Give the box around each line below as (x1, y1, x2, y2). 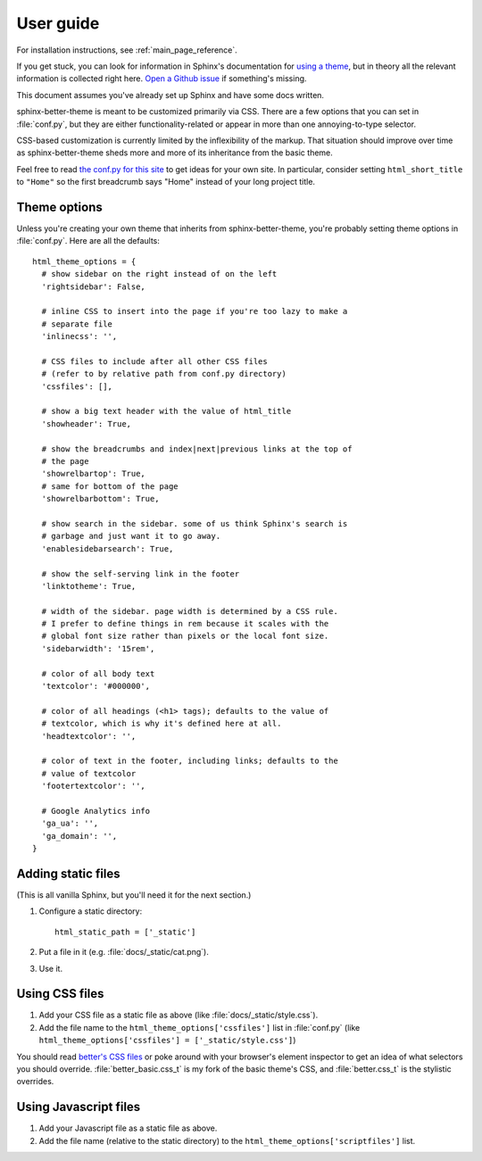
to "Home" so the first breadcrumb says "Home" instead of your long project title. (16, 177, 316, 187)
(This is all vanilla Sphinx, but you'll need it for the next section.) (16, 890, 252, 900)
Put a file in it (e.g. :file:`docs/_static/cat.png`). (38, 947, 209, 958)
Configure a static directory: (38, 906, 143, 916)
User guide (16, 13, 100, 33)
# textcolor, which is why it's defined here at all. (41, 718, 282, 729)
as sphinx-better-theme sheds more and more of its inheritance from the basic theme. (16, 147, 334, 158)
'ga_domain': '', (41, 831, 118, 841)
